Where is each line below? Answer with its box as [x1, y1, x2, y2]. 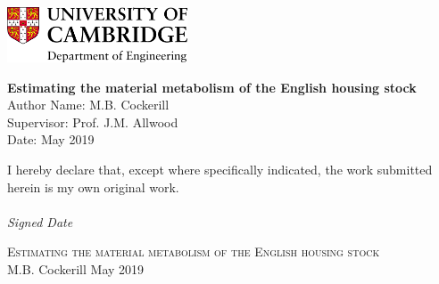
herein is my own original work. [7, 177, 179, 196]
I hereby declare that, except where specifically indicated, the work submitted [7, 159, 433, 178]
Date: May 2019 [7, 130, 95, 149]
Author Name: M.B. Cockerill [7, 95, 170, 114]
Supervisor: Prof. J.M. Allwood [7, 112, 178, 131]
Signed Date [7, 212, 73, 231]
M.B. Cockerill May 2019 [7, 259, 145, 278]
